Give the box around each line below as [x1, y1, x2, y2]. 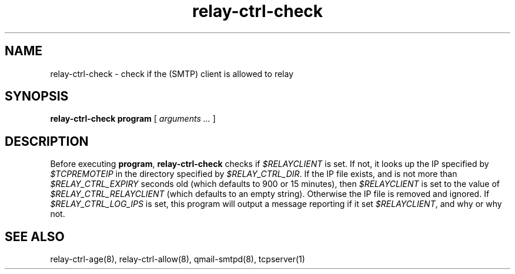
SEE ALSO [5, 229, 65, 244]
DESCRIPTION [5, 133, 89, 149]
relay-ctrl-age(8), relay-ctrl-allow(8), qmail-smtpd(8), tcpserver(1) [50, 254, 305, 265]
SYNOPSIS [5, 89, 69, 104]
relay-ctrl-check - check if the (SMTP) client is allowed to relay [50, 68, 294, 79]
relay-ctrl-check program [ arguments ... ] [50, 113, 216, 124]
